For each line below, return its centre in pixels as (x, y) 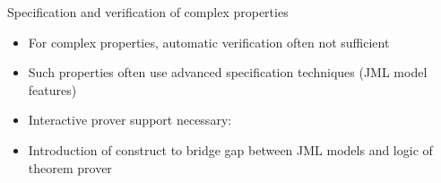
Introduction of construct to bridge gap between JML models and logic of (230, 149)
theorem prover (70, 167)
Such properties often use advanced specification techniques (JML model (228, 72)
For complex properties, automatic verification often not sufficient (209, 42)
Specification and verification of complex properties (148, 12)
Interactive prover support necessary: (130, 120)
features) (52, 89)
